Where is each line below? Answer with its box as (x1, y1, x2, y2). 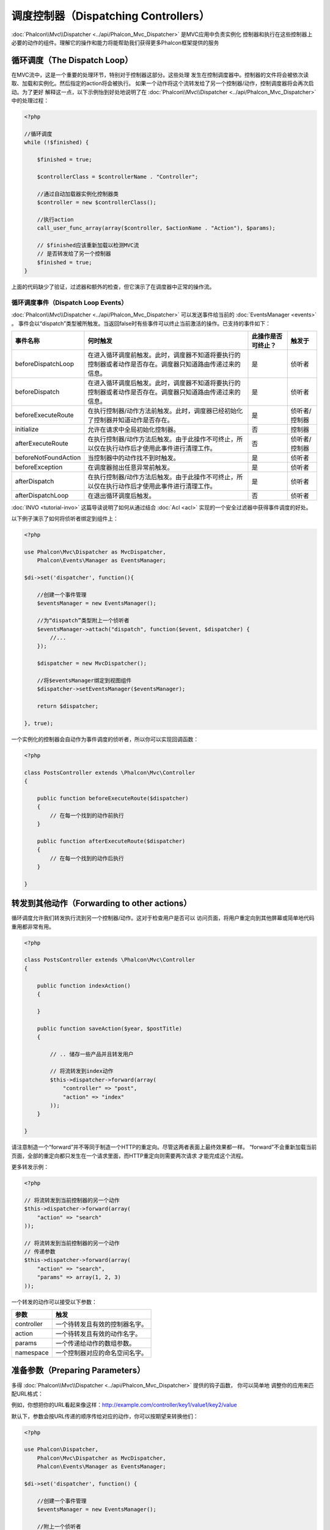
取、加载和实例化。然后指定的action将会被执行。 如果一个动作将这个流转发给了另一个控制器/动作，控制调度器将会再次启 (11, 80, 314, 87)
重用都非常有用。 (11, 923, 54, 930)
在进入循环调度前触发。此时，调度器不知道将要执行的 (87, 351, 241, 359)
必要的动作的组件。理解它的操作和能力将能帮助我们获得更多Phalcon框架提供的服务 (11, 39, 219, 46)
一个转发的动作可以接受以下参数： (11, 1298, 97, 1305)
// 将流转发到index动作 (50, 1068, 114, 1075)
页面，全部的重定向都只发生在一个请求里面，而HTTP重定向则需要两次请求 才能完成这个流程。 (11, 1152, 247, 1159)
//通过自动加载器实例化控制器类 (37, 190, 119, 197)
